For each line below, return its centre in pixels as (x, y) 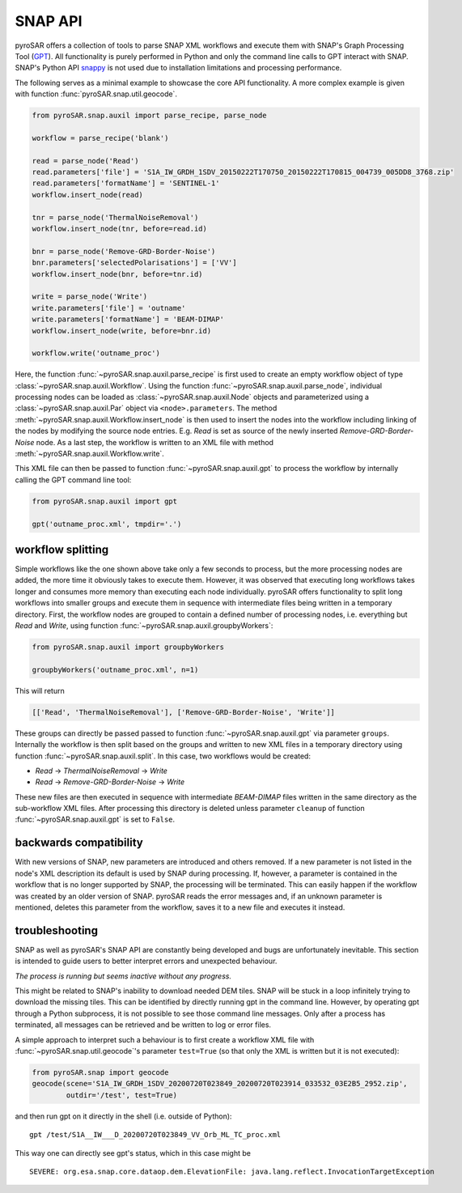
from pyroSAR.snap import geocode (100, 1072)
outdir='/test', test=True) (122, 1095)
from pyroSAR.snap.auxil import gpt (105, 501)
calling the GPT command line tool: (73, 480)
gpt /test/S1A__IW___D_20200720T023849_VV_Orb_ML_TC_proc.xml (155, 1135)
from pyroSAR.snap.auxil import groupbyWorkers (128, 647)
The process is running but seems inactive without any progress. (123, 976)
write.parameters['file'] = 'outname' (109, 308)
